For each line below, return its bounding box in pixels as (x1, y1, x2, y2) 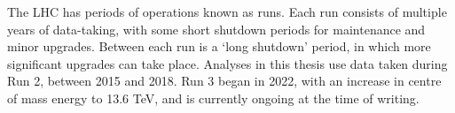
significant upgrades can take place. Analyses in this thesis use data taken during (7, 54, 448, 72)
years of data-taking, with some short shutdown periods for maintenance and (7, 19, 426, 38)
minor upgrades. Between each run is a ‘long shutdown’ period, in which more (7, 37, 431, 56)
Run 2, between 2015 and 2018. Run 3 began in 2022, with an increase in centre (7, 72, 442, 90)
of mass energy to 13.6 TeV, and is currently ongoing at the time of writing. (7, 88, 420, 107)
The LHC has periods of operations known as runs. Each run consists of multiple (7, 3, 447, 20)
